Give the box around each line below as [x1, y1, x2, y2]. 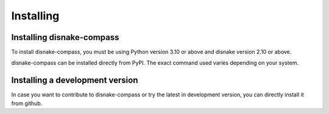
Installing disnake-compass [11, 32, 119, 42]
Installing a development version [11, 75, 138, 85]
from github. [11, 99, 43, 107]
